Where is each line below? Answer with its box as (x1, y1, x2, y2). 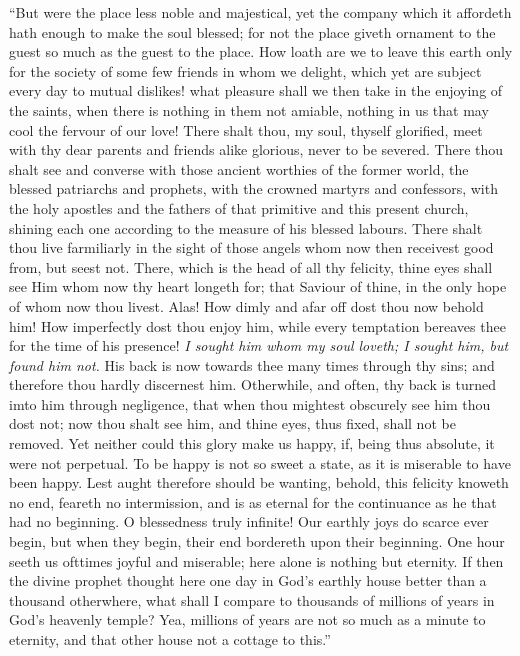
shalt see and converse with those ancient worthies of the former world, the (9, 158, 469, 179)
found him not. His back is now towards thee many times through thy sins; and (9, 354, 495, 375)
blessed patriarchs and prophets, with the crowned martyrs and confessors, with (9, 178, 498, 199)
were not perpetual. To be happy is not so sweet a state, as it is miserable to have (9, 452, 511, 473)
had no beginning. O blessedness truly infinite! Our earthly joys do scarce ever (9, 511, 489, 532)
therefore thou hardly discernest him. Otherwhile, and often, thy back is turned (9, 374, 497, 395)
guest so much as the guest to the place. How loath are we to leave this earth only (9, 41, 513, 62)
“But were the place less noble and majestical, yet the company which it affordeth (9, 2, 512, 22)
